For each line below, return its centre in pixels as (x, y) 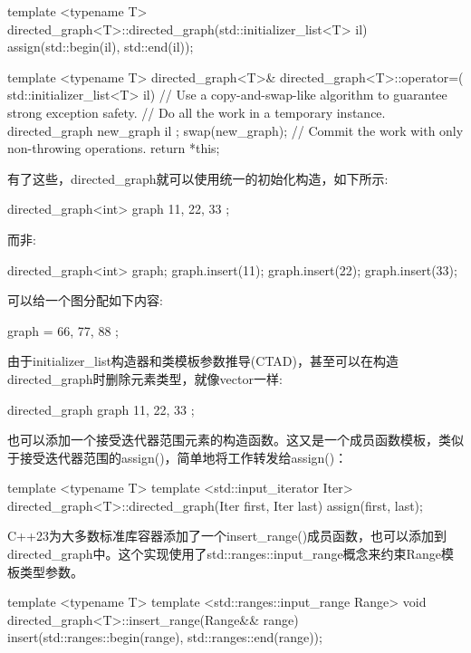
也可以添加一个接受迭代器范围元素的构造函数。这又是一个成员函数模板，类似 (235, 440)
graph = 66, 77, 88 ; (63, 330)
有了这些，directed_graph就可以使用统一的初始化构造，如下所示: (198, 178)
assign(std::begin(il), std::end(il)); (101, 47)
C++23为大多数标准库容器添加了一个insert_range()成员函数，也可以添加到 (227, 536)
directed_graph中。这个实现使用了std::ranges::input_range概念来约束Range (224, 554)
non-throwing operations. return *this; (114, 148)
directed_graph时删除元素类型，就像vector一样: (145, 378)
